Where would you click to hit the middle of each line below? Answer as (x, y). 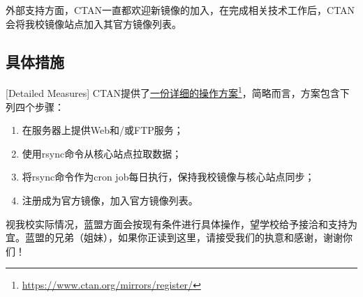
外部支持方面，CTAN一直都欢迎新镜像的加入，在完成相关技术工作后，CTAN (180, 10)
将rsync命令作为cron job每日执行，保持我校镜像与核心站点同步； (168, 177)
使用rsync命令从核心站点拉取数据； (102, 153)
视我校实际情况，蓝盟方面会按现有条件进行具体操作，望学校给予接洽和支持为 (181, 223)
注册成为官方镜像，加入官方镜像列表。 (110, 200)
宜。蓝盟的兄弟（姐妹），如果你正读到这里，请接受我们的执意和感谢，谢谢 (174, 237)
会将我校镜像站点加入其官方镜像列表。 (94, 23)
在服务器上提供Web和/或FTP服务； (103, 130)
